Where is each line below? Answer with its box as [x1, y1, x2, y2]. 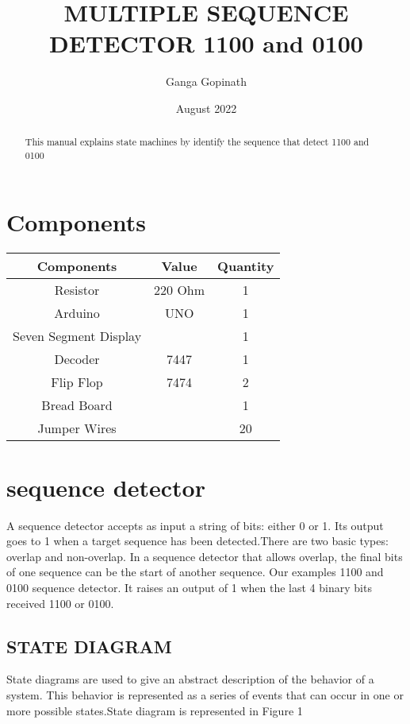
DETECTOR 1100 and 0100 [49, 27, 363, 60]
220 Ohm [154, 280, 205, 299]
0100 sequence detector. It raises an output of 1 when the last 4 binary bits [6, 579, 372, 596]
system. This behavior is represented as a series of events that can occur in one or [6, 687, 404, 703]
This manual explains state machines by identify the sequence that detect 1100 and [25, 135, 370, 149]
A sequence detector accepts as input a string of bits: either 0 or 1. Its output [6, 517, 384, 533]
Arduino [54, 303, 100, 322]
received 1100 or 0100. [6, 594, 114, 611]
